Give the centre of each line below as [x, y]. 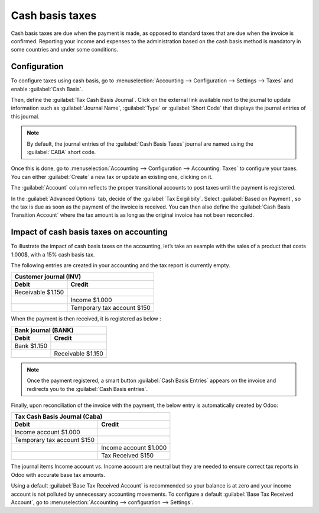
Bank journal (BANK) [44, 330]
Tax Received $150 [127, 456]
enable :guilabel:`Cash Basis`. [47, 89]
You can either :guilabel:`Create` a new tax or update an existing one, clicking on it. [112, 177]
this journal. [25, 116]
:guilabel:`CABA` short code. [61, 152]
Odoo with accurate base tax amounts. [58, 474]
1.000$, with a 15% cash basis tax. [53, 254]
